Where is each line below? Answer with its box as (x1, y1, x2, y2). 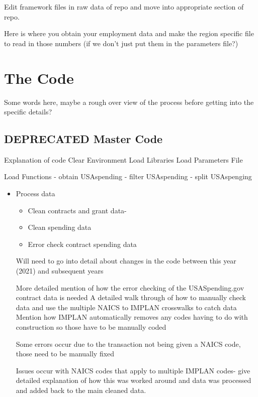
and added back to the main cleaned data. (16, 384, 146, 395)
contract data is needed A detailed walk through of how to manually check (16, 292, 246, 303)
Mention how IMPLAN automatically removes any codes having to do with (16, 312, 248, 322)
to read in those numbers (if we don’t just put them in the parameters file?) (4, 38, 238, 48)
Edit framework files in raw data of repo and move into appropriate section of (4, 2, 244, 12)
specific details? (4, 106, 52, 117)
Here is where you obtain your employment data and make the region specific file (4, 28, 254, 39)
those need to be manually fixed (16, 348, 115, 359)
